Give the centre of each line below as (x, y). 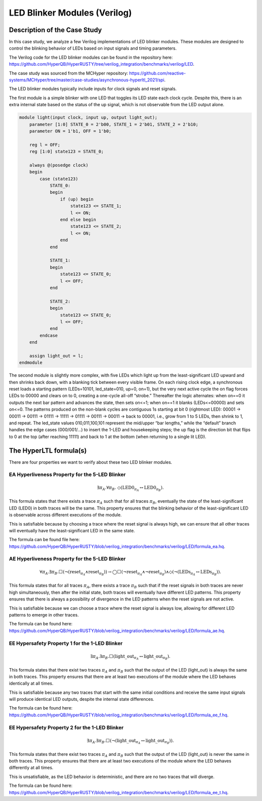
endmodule (31, 363)
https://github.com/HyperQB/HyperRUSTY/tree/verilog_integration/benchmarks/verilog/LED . (102, 64)
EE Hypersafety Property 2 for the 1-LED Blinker (66, 728)
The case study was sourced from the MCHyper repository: (69, 73)
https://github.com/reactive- (158, 73)
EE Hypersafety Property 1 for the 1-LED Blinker (66, 643)
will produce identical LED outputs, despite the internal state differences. (82, 699)
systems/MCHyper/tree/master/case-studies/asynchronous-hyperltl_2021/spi (87, 80)
